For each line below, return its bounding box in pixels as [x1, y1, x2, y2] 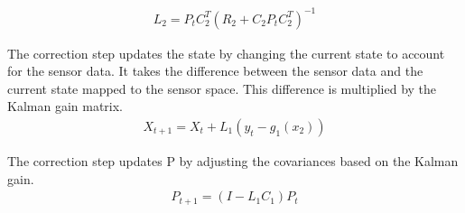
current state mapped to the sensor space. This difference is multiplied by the [7, 79, 437, 97]
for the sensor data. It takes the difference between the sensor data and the [7, 61, 423, 80]
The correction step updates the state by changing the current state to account [7, 43, 445, 62]
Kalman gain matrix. [7, 97, 124, 116]
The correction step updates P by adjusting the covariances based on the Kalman [7, 151, 459, 170]
